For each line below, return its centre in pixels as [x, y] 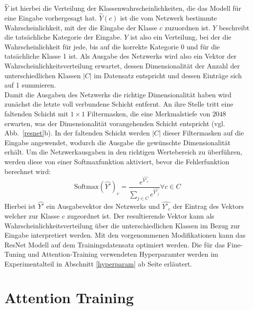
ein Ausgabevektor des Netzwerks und [103, 206]
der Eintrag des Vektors [209, 206]
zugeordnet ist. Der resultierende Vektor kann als [141, 215]
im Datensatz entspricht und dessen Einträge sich [168, 75]
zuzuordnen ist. [188, 27]
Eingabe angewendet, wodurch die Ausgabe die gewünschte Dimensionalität [118, 142]
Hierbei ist [20, 206]
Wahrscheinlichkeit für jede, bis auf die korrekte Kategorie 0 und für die [112, 46]
